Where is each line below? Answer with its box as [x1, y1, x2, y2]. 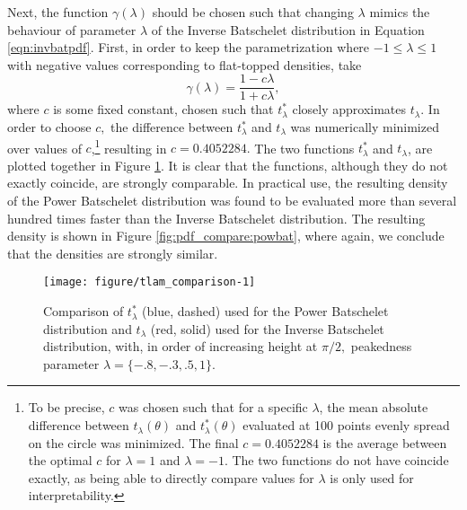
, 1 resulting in [91, 136, 167, 157]
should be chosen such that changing [152, 3, 354, 21]
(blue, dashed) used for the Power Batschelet [142, 302, 389, 321]
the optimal [28, 451, 93, 470]
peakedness [350, 337, 412, 356]
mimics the [369, 3, 430, 21]
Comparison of [43, 302, 124, 321]
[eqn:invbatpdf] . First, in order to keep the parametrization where [7, 38, 370, 57]
